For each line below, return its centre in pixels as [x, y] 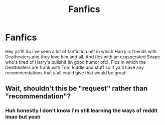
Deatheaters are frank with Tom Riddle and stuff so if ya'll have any [74, 67]
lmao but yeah [23, 117]
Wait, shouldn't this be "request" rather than [76, 89]
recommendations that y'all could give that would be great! [66, 73]
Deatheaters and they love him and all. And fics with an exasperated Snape [83, 57]
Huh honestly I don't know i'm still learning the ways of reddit [81, 110]
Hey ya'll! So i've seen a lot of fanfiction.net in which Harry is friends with [81, 51]
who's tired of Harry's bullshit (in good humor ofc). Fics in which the [76, 62]
